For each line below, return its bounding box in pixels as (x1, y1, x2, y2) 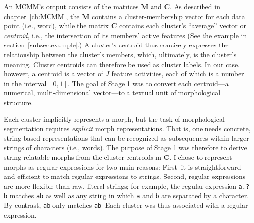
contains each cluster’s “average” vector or (119, 21, 246, 31)
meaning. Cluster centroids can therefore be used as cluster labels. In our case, (4, 59, 240, 69)
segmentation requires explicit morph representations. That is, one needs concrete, (4, 123, 251, 134)
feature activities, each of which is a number (111, 68, 244, 79)
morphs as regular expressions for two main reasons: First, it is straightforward (4, 161, 241, 172)
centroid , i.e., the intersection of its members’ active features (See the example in (4, 30, 247, 40)
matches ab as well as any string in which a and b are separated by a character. (9, 190, 249, 201)
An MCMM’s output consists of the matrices (4, 1, 139, 11)
